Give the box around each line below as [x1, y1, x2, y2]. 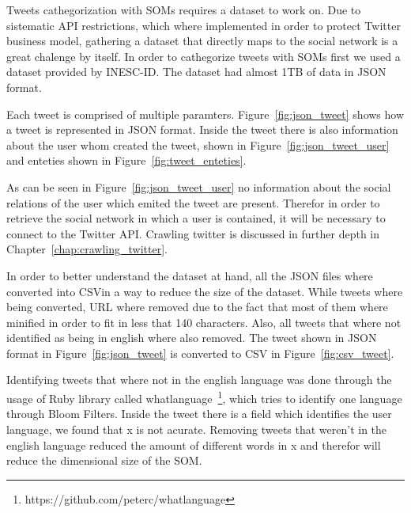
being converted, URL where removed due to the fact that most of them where [6, 298, 388, 315]
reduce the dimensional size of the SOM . [6, 452, 202, 469]
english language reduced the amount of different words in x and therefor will [6, 436, 381, 453]
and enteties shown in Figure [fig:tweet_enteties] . [6, 152, 247, 169]
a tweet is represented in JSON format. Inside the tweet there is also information [6, 121, 398, 138]
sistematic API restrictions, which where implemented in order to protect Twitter [6, 17, 401, 33]
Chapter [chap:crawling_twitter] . [6, 241, 168, 257]
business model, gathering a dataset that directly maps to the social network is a [6, 32, 398, 49]
